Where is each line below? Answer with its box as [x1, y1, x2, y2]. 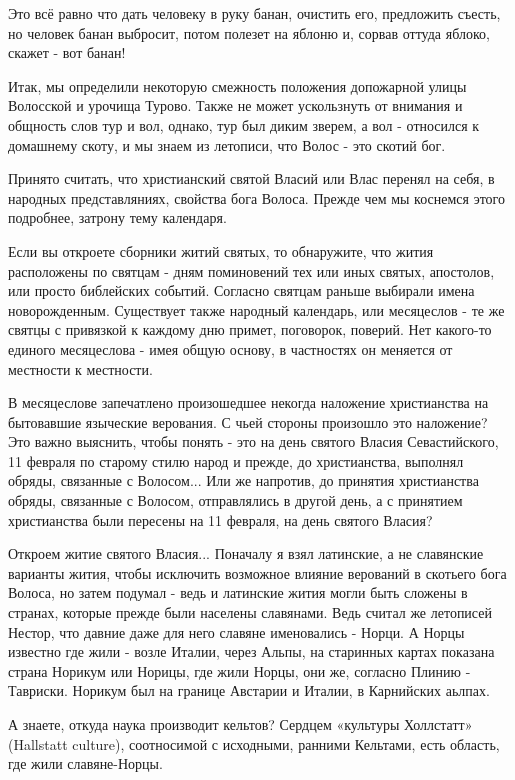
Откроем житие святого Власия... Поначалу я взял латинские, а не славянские [8, 543, 484, 564]
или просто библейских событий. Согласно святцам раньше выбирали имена [8, 280, 475, 301]
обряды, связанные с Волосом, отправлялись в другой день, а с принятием [8, 490, 463, 511]
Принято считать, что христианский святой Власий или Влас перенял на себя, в [8, 168, 495, 189]
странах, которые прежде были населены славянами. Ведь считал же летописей [8, 602, 492, 623]
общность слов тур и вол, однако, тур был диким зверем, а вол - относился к [8, 114, 480, 135]
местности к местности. [8, 358, 153, 379]
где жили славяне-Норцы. [8, 753, 163, 774]
